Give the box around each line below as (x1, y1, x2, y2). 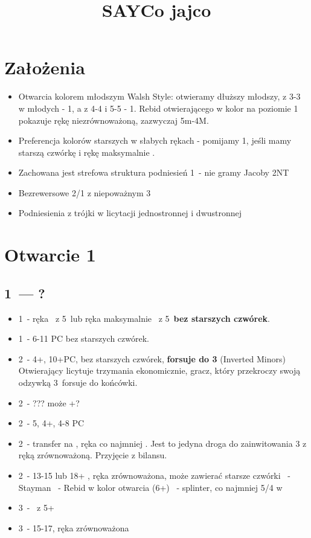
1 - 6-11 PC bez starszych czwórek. (18, 332, 149, 345)
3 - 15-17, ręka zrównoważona (18, 521, 129, 534)
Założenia (4, 55, 85, 80)
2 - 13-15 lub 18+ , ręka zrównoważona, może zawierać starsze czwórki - (18, 469, 290, 481)
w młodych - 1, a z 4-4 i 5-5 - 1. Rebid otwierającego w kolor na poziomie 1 (18, 101, 298, 114)
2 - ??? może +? (18, 396, 80, 409)
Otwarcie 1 (4, 242, 96, 267)
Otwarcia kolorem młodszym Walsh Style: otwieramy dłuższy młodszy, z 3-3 (18, 90, 301, 103)
